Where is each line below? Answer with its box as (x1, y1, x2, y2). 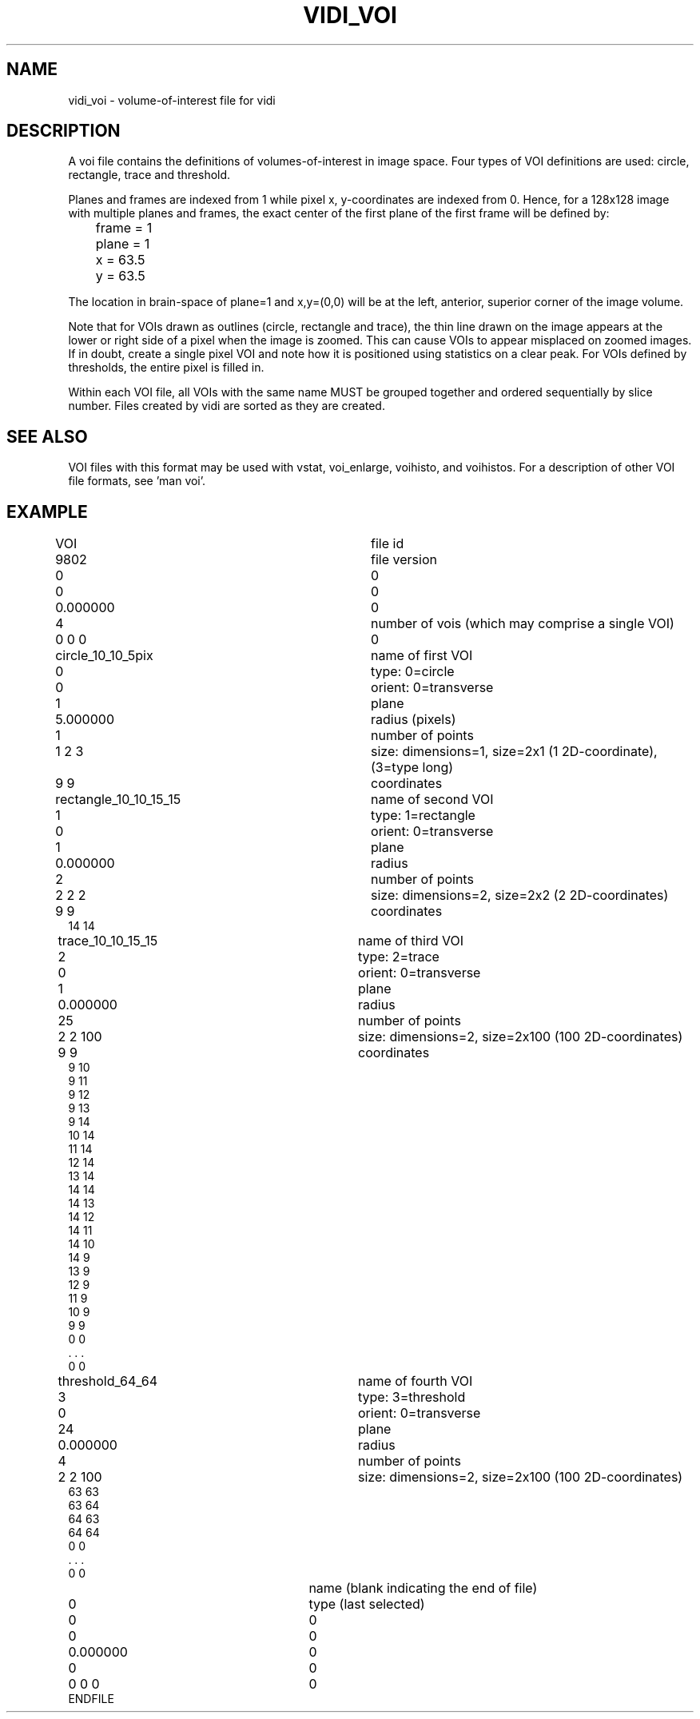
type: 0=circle (371, 663, 455, 680)
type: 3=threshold (357, 1389, 466, 1406)
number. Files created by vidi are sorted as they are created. (68, 399, 385, 413)
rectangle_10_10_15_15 (55, 791, 181, 808)
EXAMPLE (6, 501, 88, 522)
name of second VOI (371, 791, 494, 808)
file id (371, 535, 404, 552)
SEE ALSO (6, 426, 88, 447)
